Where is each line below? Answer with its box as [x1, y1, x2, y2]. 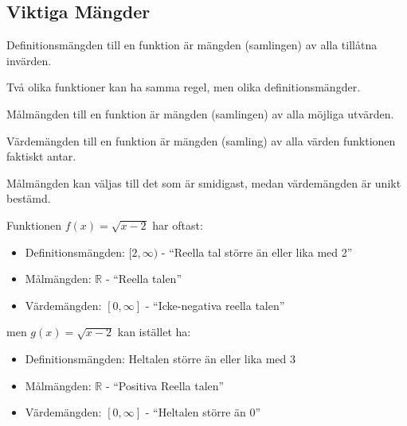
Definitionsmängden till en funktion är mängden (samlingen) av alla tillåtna [6, 37, 378, 53]
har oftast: [152, 216, 203, 233]
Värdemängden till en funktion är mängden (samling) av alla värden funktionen [6, 132, 396, 149]
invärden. [6, 52, 52, 68]
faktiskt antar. [6, 148, 76, 165]
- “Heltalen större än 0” [145, 404, 261, 420]
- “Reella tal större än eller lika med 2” [161, 243, 353, 260]
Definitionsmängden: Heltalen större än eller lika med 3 [25, 350, 295, 366]
